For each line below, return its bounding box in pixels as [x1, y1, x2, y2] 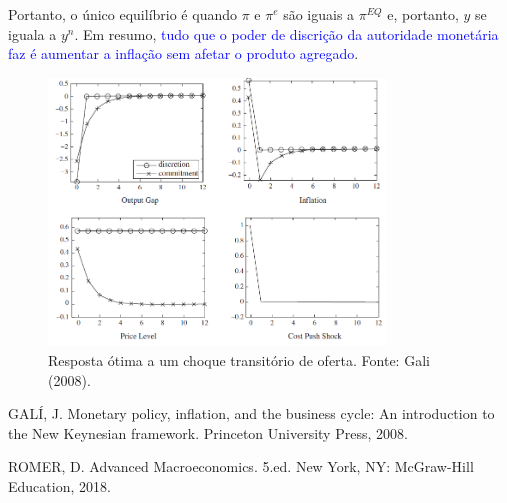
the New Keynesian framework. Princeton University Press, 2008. [8, 422, 408, 443]
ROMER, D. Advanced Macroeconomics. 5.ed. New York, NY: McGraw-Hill [8, 456, 474, 477]
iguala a [8, 23, 57, 44]
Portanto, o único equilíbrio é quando [8, 4, 237, 24]
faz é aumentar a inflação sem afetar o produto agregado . [8, 43, 359, 64]
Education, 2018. [8, 476, 111, 497]
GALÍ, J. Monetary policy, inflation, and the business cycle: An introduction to [8, 403, 495, 424]
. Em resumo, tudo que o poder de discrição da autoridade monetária [74, 23, 499, 44]
